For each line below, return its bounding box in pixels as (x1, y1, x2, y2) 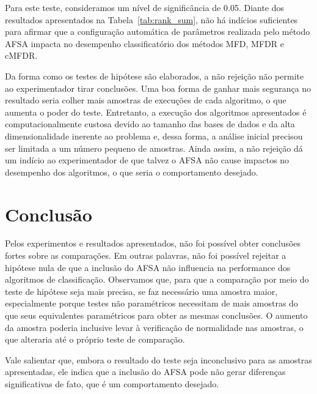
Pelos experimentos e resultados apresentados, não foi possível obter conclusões (5, 237, 301, 250)
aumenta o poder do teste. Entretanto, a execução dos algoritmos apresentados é (5, 105, 307, 118)
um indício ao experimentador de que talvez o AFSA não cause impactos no (5, 154, 290, 166)
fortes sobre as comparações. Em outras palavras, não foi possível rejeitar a (5, 249, 286, 262)
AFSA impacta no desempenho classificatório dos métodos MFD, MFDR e (5, 37, 284, 50)
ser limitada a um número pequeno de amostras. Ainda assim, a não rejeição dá (5, 141, 303, 154)
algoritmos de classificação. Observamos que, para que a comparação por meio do (5, 273, 309, 286)
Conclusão (5, 201, 92, 226)
